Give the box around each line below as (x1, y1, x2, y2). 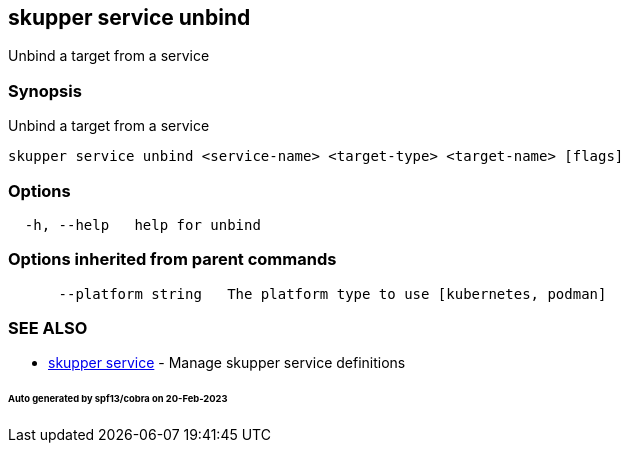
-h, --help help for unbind (24, 216, 261, 233)
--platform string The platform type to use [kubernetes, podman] (58, 285, 607, 302)
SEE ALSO (8, 318, 88, 339)
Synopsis (8, 80, 82, 101)
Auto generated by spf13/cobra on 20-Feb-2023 (8, 393, 228, 405)
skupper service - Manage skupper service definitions (48, 354, 406, 372)
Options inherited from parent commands (8, 249, 337, 270)
